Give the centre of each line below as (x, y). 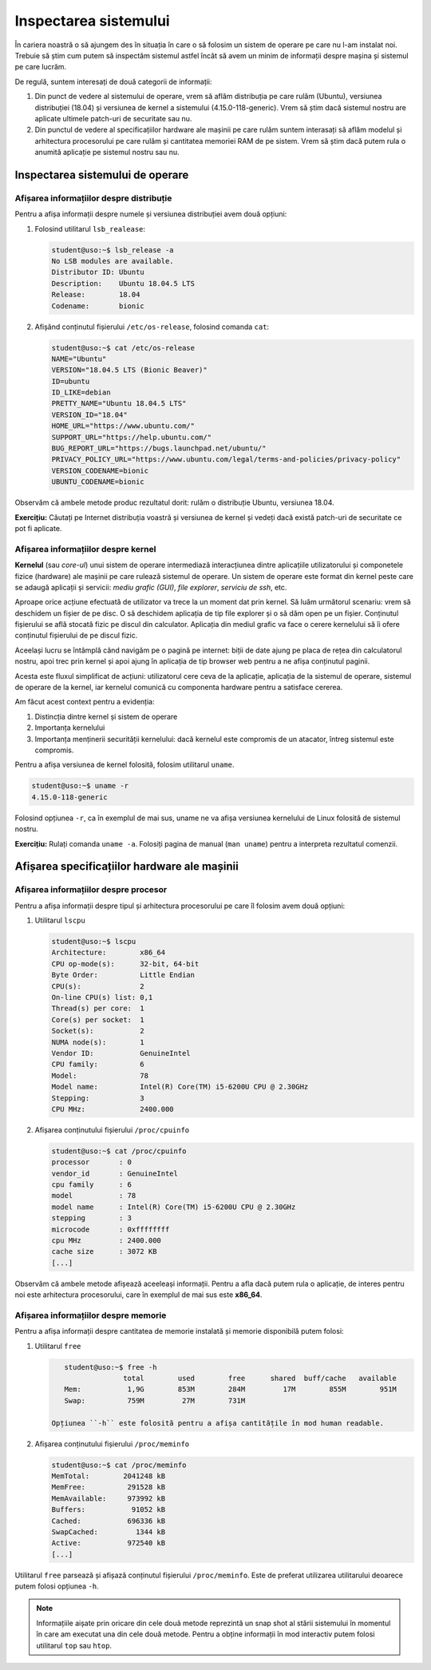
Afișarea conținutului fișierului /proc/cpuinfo (112, 1129)
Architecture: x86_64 (109, 953)
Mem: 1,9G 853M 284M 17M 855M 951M (230, 1389)
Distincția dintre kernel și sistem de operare (106, 716)
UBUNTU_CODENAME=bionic (98, 482)
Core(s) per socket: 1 (98, 1019)
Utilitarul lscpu (60, 920)
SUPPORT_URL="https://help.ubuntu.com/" (131, 437)
